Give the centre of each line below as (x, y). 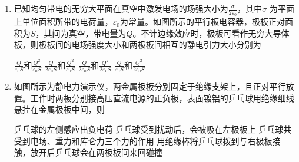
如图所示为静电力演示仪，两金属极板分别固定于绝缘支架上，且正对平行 (150, 86)
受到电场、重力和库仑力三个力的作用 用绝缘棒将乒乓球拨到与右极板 (143, 140)
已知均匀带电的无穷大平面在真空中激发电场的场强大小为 (121, 8)
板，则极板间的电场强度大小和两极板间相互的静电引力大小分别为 (137, 44)
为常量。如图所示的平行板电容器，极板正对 (203, 22)
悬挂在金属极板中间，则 (59, 109)
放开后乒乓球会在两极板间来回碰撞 (96, 152)
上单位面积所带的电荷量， (63, 22)
